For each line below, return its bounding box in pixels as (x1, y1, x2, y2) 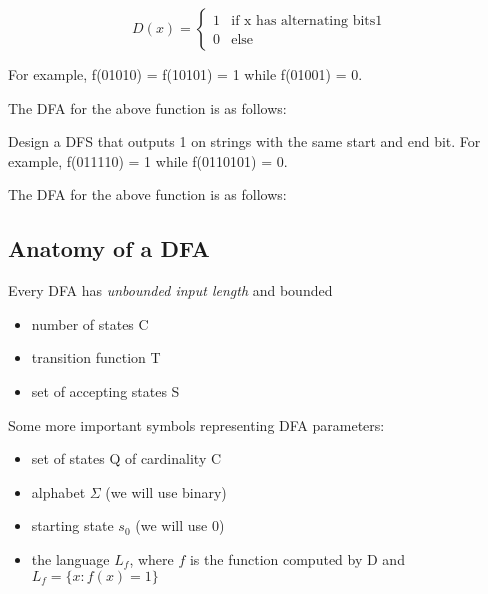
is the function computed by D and (189, 548, 405, 569)
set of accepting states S (31, 380, 180, 401)
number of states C (31, 313, 149, 334)
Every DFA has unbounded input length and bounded (8, 280, 333, 301)
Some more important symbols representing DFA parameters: (8, 414, 385, 435)
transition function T (31, 347, 161, 368)
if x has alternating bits (231, 13, 376, 28)
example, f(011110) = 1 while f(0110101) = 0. (8, 150, 288, 171)
